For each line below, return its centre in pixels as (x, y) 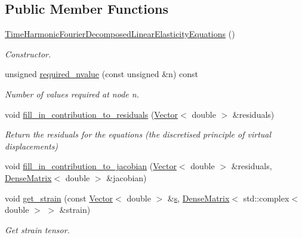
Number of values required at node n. (72, 94)
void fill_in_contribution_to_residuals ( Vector (92, 114)
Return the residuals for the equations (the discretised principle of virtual (138, 134)
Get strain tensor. (37, 229)
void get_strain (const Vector (59, 198)
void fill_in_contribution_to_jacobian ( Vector (91, 166)
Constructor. (28, 54)
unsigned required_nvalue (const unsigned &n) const (101, 74)
